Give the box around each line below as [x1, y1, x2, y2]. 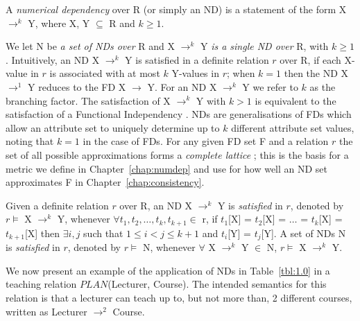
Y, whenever [57, 211, 110, 226]
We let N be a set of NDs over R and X [6, 39, 175, 53]
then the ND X [284, 66, 349, 80]
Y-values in [171, 66, 219, 80]
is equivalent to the [255, 93, 336, 107]
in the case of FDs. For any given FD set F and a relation [83, 134, 329, 148]
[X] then [24, 225, 60, 240]
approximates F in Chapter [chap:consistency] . [6, 175, 205, 189]
